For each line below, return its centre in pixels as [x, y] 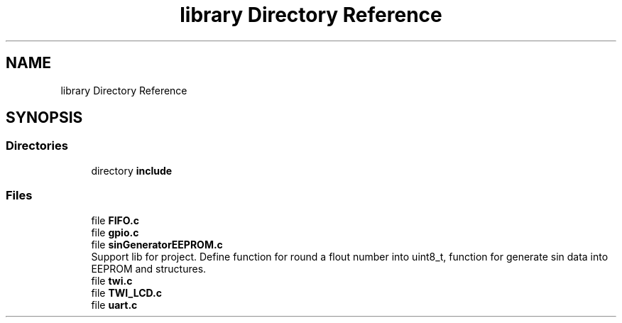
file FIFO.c [115, 220]
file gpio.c [115, 232]
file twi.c [112, 280]
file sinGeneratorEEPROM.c [157, 244]
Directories [37, 146]
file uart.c [114, 305]
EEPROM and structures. [149, 268]
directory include [132, 170]
